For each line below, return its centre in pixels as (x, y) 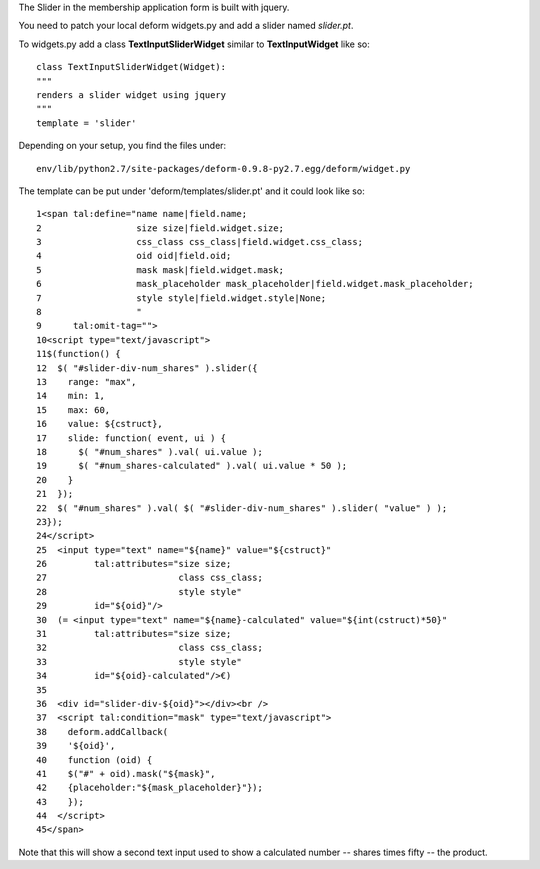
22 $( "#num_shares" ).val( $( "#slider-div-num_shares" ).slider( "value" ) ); (242, 508)
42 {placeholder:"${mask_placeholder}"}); (150, 788)
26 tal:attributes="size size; (134, 564)
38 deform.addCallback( (102, 731)
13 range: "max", (86, 381)
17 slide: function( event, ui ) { (131, 438)
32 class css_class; (150, 648)
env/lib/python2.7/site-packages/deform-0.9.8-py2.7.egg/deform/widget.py (223, 168)
